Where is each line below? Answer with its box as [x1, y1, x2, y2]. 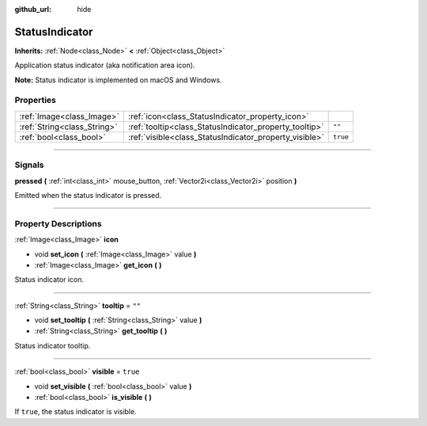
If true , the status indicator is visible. [14, 407, 138, 416]
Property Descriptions [14, 218, 102, 229]
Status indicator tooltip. [14, 340, 91, 350]
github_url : [14, 5, 51, 13]
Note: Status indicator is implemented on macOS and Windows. [14, 75, 222, 85]
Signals [14, 159, 44, 170]
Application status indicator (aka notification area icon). [14, 60, 195, 70]
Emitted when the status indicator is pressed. [14, 190, 162, 200]
